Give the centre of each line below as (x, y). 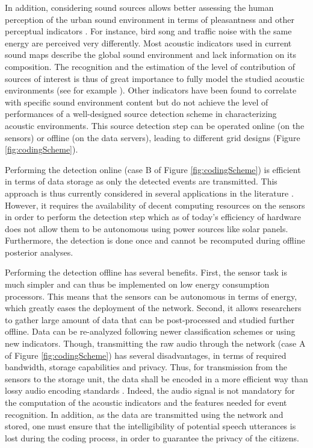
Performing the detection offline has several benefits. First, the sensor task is (146, 272)
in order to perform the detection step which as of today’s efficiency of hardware (153, 217)
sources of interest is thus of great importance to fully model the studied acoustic (155, 78)
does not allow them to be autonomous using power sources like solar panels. (147, 228)
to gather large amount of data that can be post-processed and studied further (150, 319)
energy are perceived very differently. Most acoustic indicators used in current (148, 43)
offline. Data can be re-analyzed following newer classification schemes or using (150, 331)
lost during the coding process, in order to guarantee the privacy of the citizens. (152, 437)
